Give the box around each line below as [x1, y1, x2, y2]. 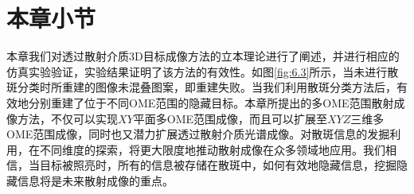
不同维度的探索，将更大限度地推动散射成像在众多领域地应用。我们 [39, 141, 385, 157]
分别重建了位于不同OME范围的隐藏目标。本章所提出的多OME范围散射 [28, 94, 394, 111]
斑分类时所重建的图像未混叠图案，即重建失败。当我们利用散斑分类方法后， [6, 79, 396, 95]
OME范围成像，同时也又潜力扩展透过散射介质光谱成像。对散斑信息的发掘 [6, 126, 390, 142]
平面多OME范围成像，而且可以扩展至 [133, 110, 327, 126]
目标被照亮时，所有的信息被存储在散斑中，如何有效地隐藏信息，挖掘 [39, 157, 396, 173]
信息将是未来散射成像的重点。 [17, 172, 174, 188]
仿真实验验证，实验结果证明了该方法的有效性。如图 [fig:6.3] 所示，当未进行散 [6, 63, 399, 80]
